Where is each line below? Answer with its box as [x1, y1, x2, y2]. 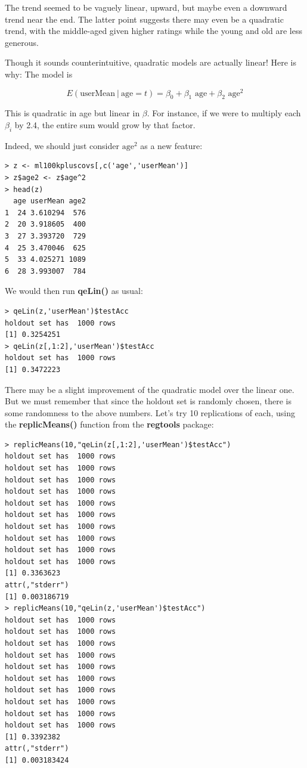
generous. [5, 36, 39, 48]
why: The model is [5, 67, 73, 80]
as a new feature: [140, 139, 203, 151]
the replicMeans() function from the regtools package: [5, 418, 214, 431]
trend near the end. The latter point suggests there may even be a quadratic [5, 13, 284, 25]
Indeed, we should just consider [5, 139, 119, 151]
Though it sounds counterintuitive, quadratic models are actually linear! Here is [5, 56, 296, 69]
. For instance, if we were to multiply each [147, 107, 301, 119]
